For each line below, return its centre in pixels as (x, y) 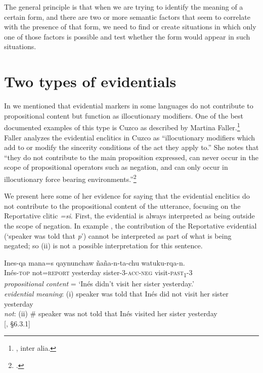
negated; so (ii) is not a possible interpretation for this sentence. (103, 246)
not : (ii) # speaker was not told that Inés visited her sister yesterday (111, 313)
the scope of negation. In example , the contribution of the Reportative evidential (130, 225)
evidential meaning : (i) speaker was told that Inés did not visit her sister (116, 294)
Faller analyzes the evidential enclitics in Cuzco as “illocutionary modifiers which (130, 137)
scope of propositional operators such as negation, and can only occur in (116, 167)
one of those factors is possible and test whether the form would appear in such (127, 36)
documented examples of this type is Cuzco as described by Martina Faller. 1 (122, 126)
